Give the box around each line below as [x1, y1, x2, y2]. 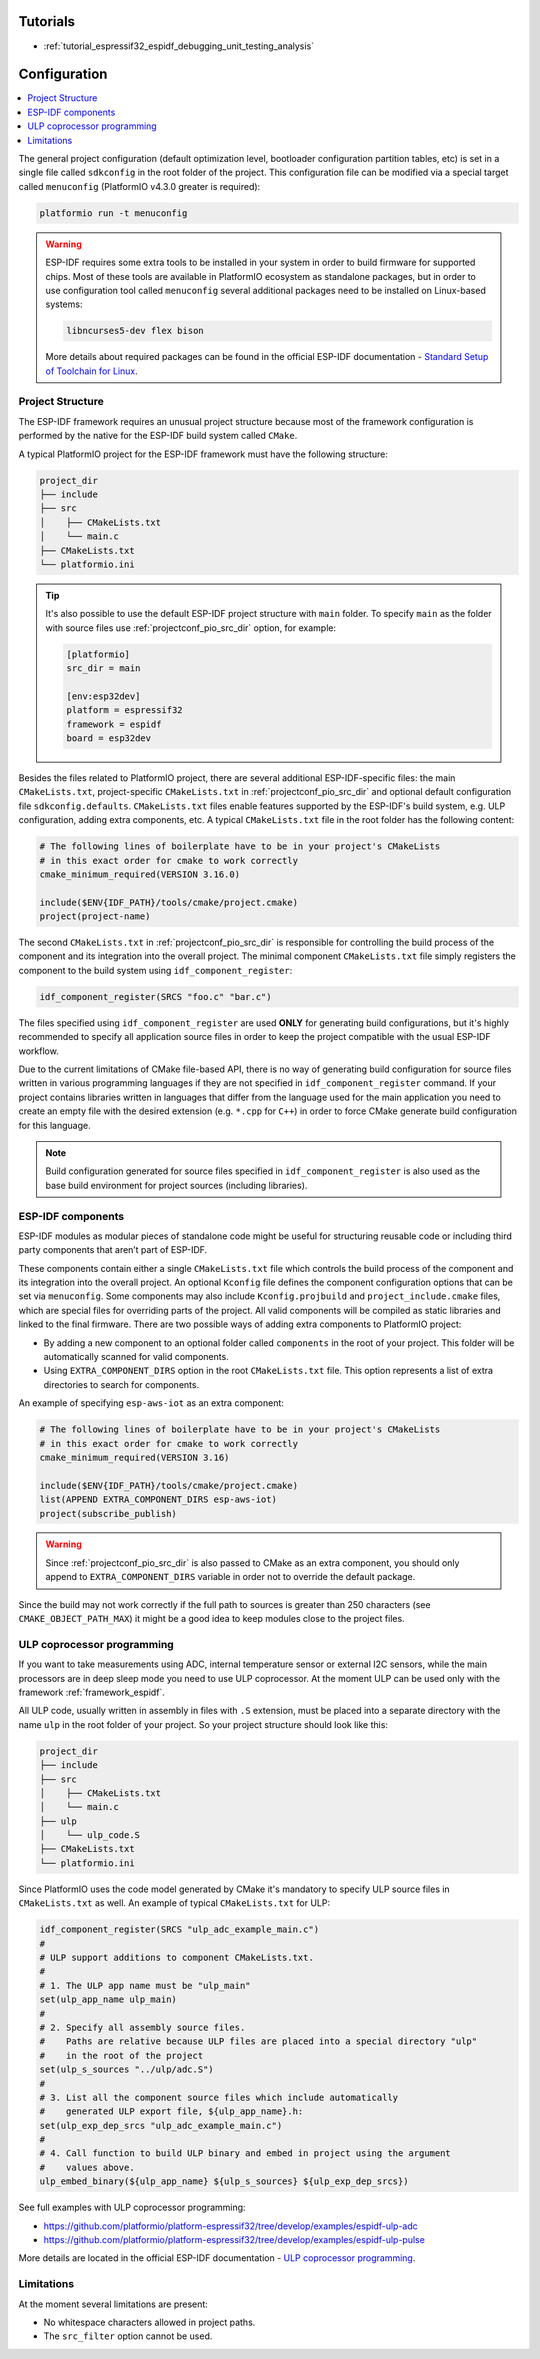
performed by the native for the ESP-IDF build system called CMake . [18, 430, 298, 442]
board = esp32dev [66, 733, 152, 744]
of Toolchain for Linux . [45, 365, 139, 377]
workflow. [18, 1045, 59, 1057]
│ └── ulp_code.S [39, 1830, 140, 1841]
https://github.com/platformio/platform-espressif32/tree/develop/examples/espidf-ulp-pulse [43, 2234, 425, 2246]
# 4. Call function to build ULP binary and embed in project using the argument [39, 2148, 452, 2159]
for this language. [18, 1119, 91, 1131]
